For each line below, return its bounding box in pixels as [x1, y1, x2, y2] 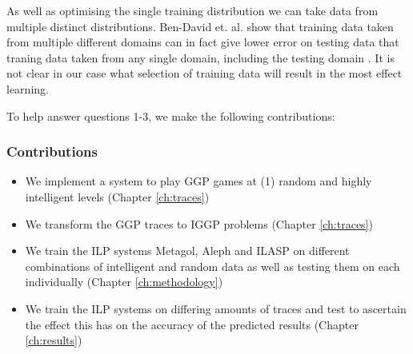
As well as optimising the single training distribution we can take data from [6, 2, 379, 18]
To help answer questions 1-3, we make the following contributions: [6, 107, 335, 124]
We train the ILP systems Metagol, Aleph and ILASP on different [25, 242, 350, 259]
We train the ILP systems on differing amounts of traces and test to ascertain [25, 300, 407, 316]
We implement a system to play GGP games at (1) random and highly [25, 173, 372, 189]
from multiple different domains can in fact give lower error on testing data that [6, 34, 399, 50]
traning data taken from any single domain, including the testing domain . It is [6, 49, 395, 66]
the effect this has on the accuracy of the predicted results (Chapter [25, 316, 359, 332]
